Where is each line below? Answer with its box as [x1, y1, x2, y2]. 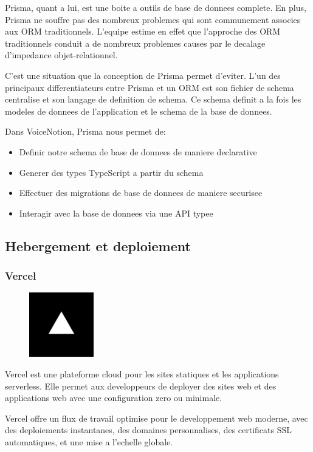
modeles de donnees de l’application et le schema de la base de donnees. [5, 104, 272, 117]
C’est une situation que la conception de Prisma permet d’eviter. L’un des [5, 69, 281, 81]
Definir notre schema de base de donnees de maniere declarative [19, 145, 257, 158]
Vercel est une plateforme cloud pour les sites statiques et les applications [5, 367, 279, 380]
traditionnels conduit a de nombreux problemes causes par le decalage [5, 36, 266, 49]
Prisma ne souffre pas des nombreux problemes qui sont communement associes [5, 13, 301, 25]
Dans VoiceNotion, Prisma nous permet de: [5, 125, 166, 138]
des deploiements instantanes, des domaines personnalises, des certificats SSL [5, 423, 292, 436]
